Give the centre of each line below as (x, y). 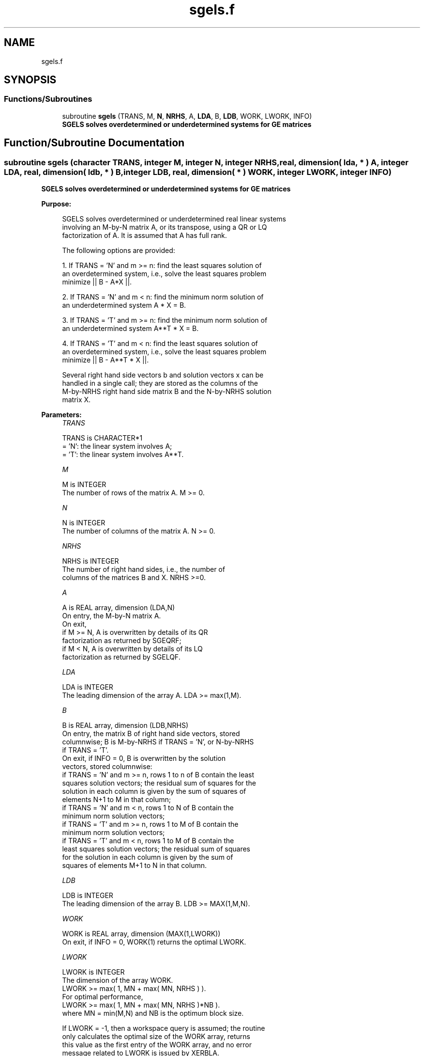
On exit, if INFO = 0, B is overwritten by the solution (144, 758)
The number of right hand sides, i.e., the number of (144, 569)
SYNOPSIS (30, 80)
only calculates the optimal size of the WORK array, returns (156, 1037)
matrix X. (76, 400)
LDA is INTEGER (88, 687)
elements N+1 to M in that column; (117, 800)
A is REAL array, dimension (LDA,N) (119, 608)
